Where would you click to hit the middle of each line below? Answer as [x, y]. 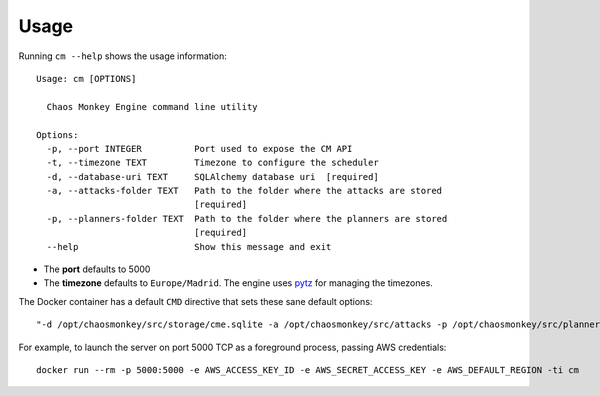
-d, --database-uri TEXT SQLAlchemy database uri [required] [212, 176]
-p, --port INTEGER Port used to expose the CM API [199, 148]
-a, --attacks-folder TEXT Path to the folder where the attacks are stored [244, 191]
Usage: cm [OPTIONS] [86, 78]
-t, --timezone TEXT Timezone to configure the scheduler [212, 163]
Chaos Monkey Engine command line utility [152, 106]
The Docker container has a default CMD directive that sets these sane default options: [195, 301]
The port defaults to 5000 [97, 269]
